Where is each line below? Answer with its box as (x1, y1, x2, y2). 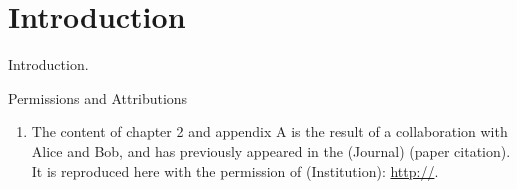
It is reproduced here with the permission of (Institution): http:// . (31, 160, 439, 181)
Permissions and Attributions (8, 87, 188, 108)
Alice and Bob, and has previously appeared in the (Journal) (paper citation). (31, 140, 511, 161)
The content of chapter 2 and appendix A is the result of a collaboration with (31, 121, 508, 142)
